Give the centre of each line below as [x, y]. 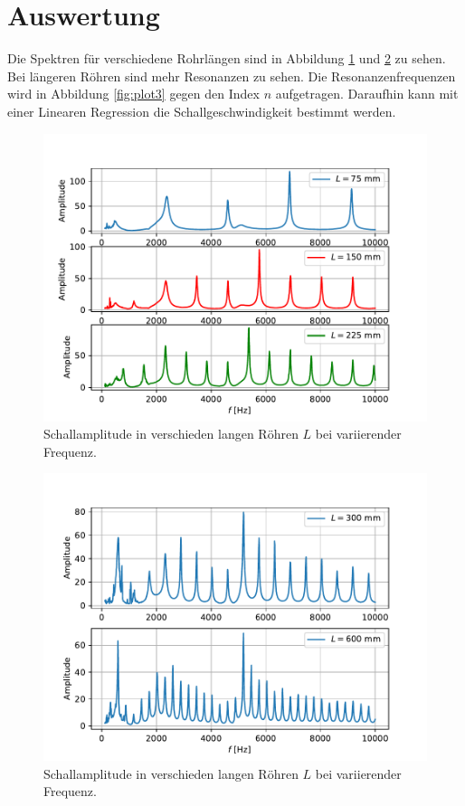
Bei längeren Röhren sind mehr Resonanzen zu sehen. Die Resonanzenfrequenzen [232, 76]
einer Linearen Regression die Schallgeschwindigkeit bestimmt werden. [202, 111]
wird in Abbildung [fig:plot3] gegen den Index [133, 94]
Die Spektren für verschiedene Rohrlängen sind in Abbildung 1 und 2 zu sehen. [227, 58]
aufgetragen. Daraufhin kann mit [367, 94]
